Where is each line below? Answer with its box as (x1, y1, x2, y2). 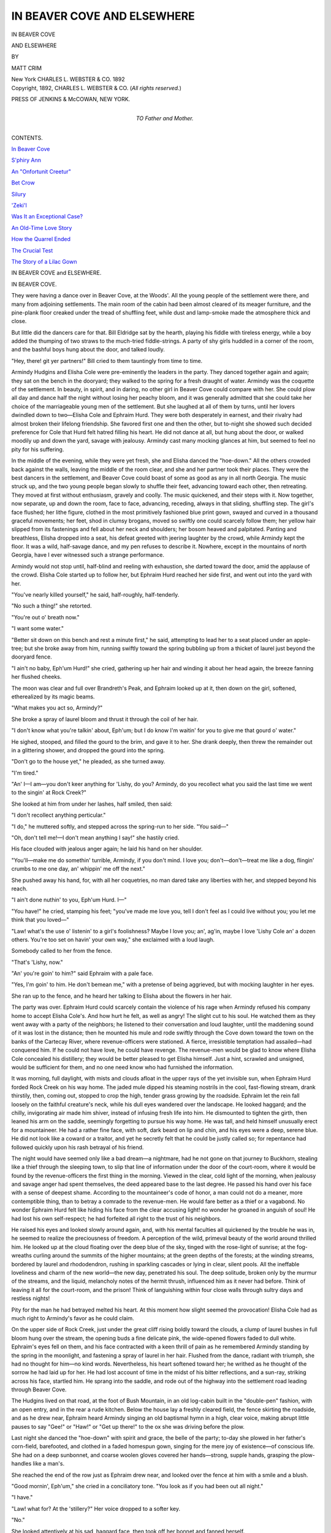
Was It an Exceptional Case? (11, 213, 83, 220)
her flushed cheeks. (11, 673, 62, 681)
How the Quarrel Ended (11, 235, 70, 243)
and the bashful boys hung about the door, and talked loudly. (11, 346, 165, 353)
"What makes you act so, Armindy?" (11, 704, 103, 711)
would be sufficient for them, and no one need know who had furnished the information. (11, 1064, 234, 1071)
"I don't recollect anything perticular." (11, 811, 106, 819)
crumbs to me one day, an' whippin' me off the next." (11, 865, 145, 873)
